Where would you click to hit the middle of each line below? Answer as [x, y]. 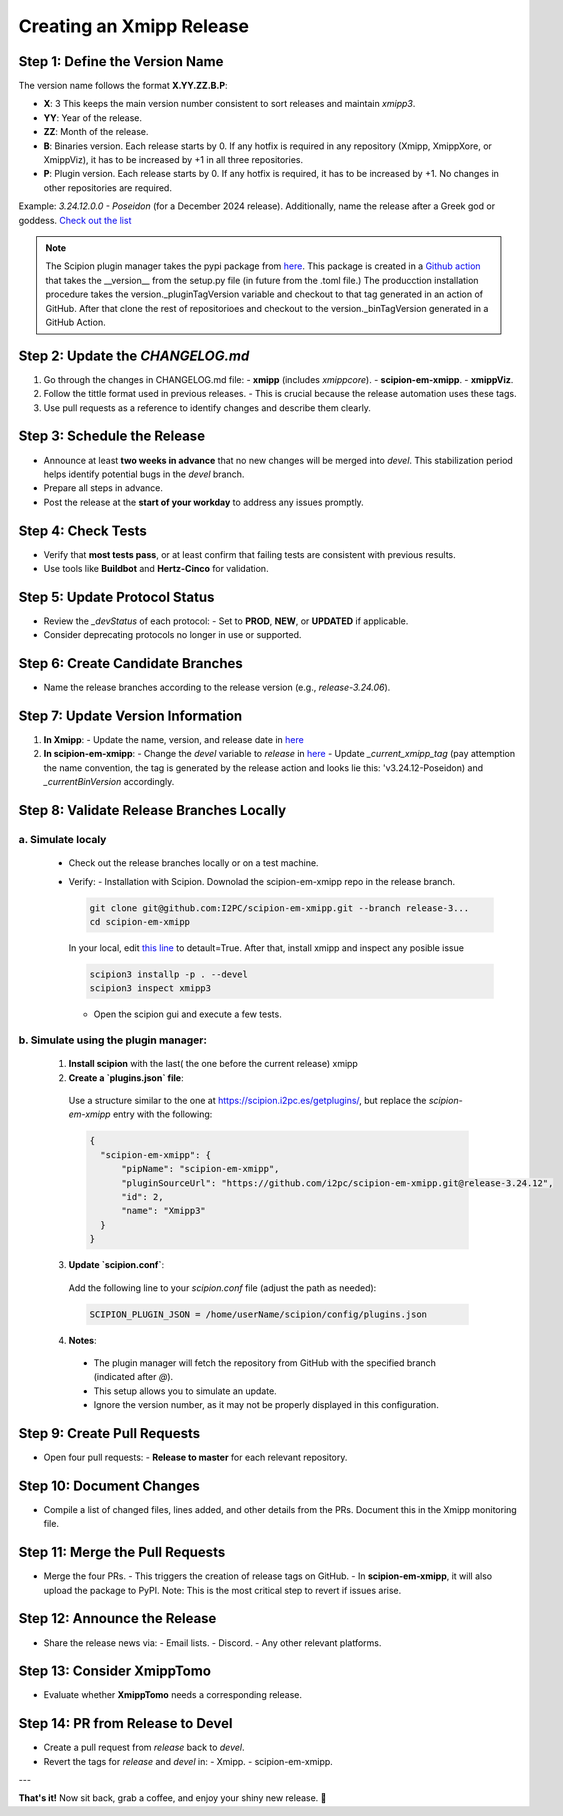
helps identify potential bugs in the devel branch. [144, 474]
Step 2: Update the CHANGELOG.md [134, 355]
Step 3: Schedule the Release [111, 436]
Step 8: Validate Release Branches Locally [152, 810]
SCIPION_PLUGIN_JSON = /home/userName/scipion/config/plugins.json [258, 1314]
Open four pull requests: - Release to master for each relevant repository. [195, 1457]
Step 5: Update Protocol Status [116, 596]
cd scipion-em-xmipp [139, 921]
